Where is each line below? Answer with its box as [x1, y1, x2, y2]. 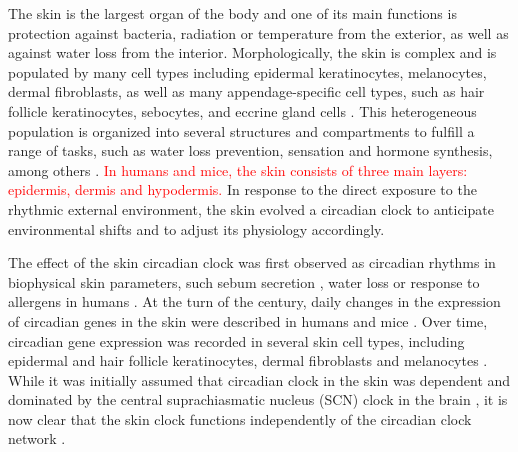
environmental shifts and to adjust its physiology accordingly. [8, 218, 385, 239]
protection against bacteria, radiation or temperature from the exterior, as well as [8, 22, 509, 43]
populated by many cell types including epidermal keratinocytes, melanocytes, [8, 61, 487, 82]
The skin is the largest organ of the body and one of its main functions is [8, 3, 457, 23]
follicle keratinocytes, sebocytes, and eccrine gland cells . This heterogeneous [8, 100, 477, 121]
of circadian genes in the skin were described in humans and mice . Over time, [8, 310, 488, 331]
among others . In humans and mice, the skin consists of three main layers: [8, 159, 468, 180]
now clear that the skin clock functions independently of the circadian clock [8, 408, 472, 429]
